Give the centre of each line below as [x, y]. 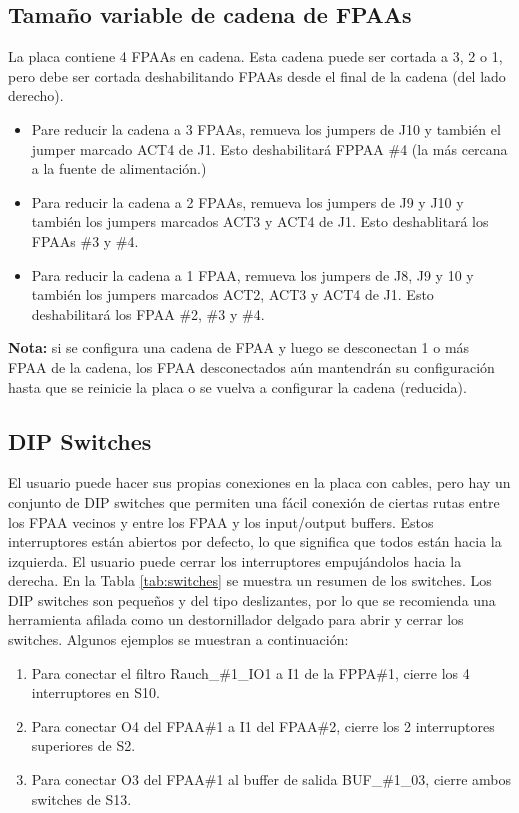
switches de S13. [81, 798]
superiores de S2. [83, 745]
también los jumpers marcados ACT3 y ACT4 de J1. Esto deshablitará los [260, 221]
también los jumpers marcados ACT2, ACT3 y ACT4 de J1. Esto [232, 294]
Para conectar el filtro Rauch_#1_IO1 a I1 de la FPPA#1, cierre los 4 [250, 672]
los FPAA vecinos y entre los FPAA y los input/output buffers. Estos [221, 521]
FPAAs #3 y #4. [85, 240]
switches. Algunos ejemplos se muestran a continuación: [178, 639]
